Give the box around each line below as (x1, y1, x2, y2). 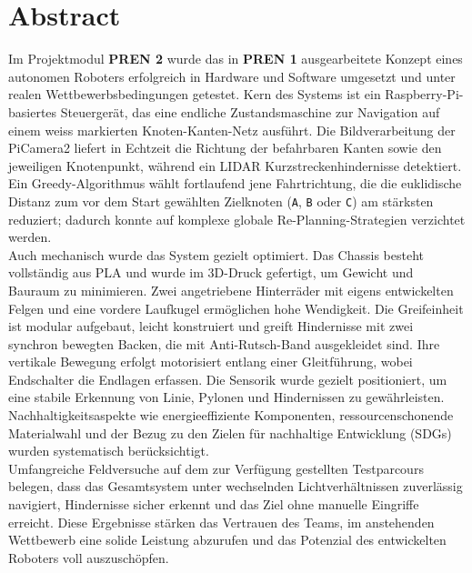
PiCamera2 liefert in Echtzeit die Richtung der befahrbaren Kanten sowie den (8, 138, 442, 157)
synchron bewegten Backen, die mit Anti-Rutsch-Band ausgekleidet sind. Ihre (8, 334, 440, 353)
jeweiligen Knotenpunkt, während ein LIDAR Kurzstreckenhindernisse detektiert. (8, 156, 462, 175)
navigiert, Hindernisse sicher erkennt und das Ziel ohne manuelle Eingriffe (8, 495, 419, 514)
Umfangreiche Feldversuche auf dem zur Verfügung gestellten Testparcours (8, 458, 424, 477)
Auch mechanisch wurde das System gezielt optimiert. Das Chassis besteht (8, 245, 424, 264)
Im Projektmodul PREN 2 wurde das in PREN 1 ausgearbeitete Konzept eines (8, 49, 463, 68)
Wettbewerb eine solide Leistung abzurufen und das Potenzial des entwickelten (8, 530, 447, 549)
